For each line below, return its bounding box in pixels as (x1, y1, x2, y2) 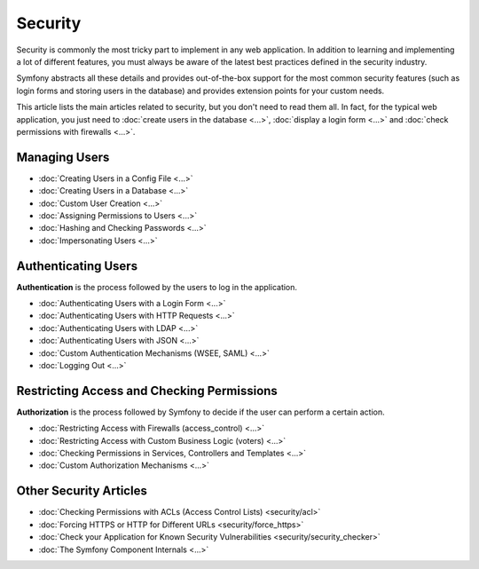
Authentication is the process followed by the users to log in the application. (16, 281, 297, 292)
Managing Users (16, 149, 110, 164)
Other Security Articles (16, 484, 148, 499)
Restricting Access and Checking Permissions (16, 383, 279, 399)
